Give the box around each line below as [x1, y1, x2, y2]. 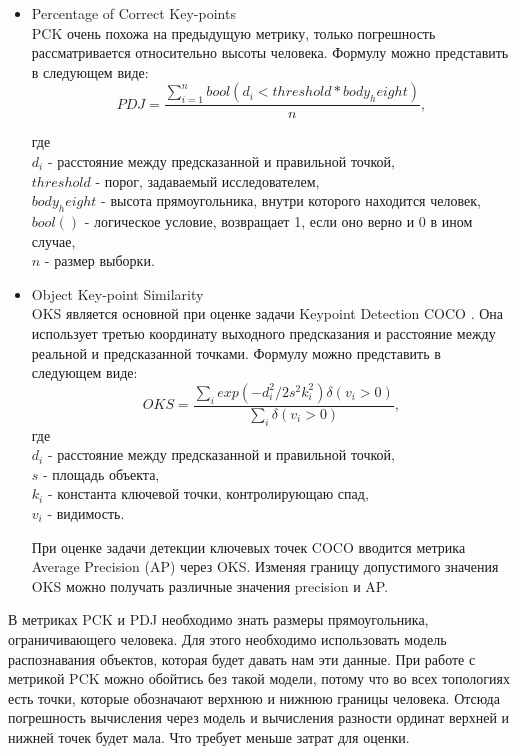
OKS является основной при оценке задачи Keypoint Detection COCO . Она [31, 303, 504, 324]
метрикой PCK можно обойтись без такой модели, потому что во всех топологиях [8, 668, 511, 689]
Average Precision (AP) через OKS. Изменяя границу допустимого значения [31, 556, 499, 577]
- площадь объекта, [43, 463, 160, 484]
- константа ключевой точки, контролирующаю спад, [47, 483, 369, 504]
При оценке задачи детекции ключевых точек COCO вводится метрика [31, 536, 466, 557]
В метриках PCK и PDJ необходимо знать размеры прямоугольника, [8, 609, 429, 630]
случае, [31, 230, 76, 251]
